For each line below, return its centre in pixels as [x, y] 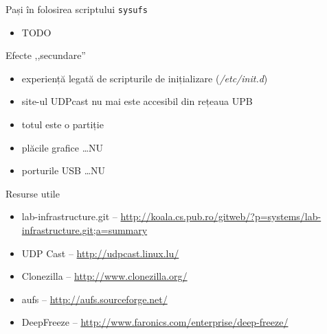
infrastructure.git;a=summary [84, 230]
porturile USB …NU [64, 170]
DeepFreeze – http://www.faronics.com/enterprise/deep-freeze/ [155, 322]
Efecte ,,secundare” [46, 55]
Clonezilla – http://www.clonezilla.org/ [104, 276]
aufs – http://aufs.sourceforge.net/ [94, 299]
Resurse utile [33, 193]
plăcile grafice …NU [63, 147]
